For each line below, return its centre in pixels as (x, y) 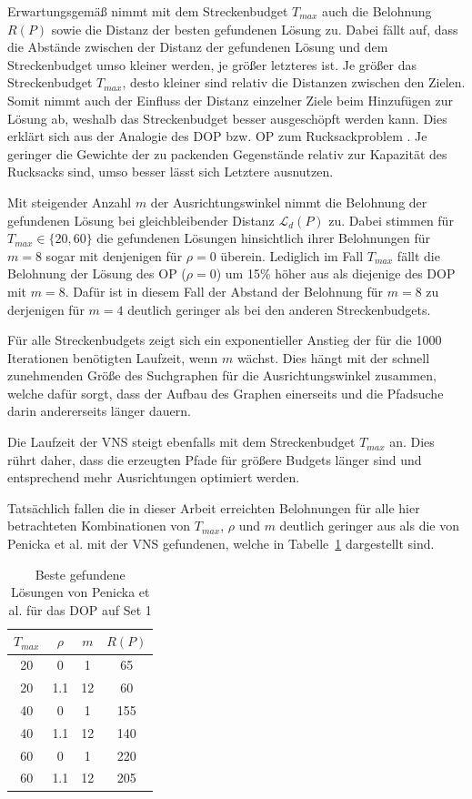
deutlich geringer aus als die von (370, 526)
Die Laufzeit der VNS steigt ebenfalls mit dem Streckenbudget (181, 442)
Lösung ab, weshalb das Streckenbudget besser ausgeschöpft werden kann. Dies (227, 118)
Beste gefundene (80, 574)
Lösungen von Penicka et (80, 592)
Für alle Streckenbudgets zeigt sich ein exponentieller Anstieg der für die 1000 (225, 340)
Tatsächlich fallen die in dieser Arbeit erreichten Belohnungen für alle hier (214, 507)
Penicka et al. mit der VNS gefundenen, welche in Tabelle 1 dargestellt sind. (221, 544)
